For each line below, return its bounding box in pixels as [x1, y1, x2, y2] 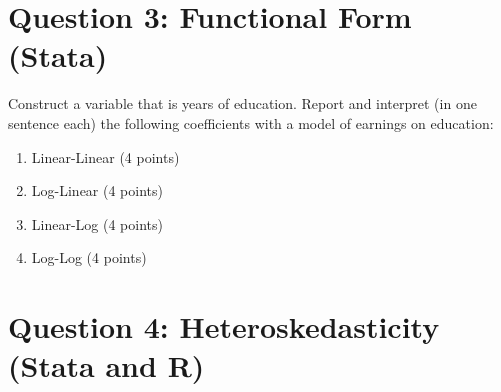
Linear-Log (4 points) [31, 213, 163, 234]
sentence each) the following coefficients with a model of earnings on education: [8, 112, 494, 133]
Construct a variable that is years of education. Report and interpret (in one [8, 93, 477, 114]
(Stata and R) [8, 345, 205, 386]
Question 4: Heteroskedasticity [8, 306, 440, 347]
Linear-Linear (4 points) [31, 146, 180, 167]
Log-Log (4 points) [31, 247, 147, 268]
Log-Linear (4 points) [31, 180, 163, 201]
